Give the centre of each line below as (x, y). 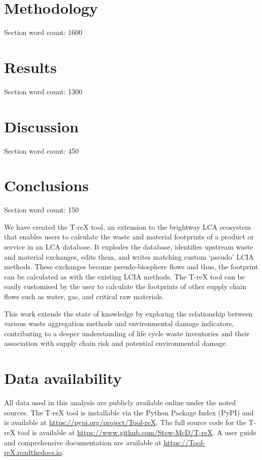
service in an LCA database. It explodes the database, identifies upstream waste (129, 247)
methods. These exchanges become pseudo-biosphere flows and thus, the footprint (131, 267)
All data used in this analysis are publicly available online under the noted (120, 402)
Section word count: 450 (42, 150)
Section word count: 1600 (43, 32)
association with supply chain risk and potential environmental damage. (116, 343)
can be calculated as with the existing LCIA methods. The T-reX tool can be (125, 276)
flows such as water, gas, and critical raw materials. (84, 296)
